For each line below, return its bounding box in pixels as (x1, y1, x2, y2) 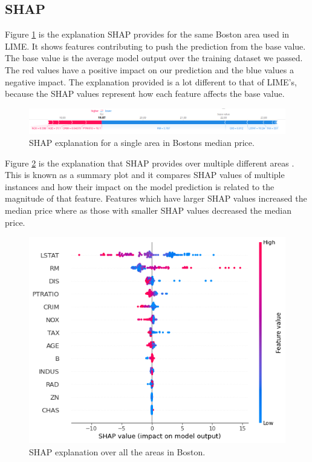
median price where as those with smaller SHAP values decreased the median (5, 203, 291, 216)
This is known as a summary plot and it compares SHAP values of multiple (5, 168, 285, 181)
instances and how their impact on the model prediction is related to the (5, 180, 275, 193)
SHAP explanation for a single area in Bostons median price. (29, 136, 255, 148)
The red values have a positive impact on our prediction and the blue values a (5, 63, 294, 76)
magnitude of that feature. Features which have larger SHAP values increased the (5, 192, 307, 205)
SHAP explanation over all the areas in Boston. (29, 445, 206, 458)
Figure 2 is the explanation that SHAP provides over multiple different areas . (5, 156, 294, 169)
